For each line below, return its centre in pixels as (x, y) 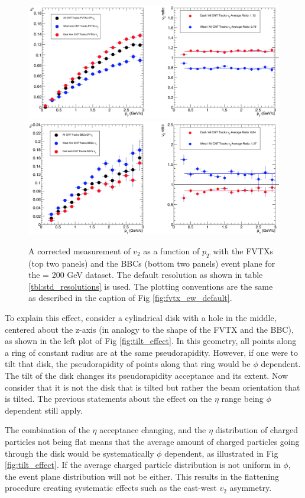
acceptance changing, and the (153, 430)
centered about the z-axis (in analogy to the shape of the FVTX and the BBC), (149, 329)
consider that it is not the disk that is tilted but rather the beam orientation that (152, 387)
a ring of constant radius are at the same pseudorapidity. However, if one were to (151, 352)
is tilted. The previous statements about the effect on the (108, 399)
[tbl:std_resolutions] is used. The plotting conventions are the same (151, 286)
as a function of (171, 250)
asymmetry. (251, 488)
